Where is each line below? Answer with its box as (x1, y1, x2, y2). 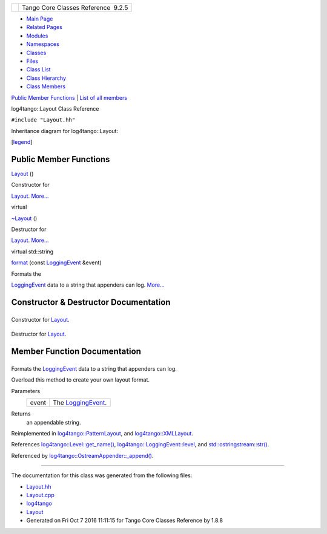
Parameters (11, 387, 41, 394)
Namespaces (26, 41, 60, 48)
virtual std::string (11, 248, 54, 255)
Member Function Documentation (11, 347, 142, 356)
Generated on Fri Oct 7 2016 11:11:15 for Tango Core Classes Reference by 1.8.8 (26, 517, 223, 524)
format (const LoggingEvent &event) (11, 259, 102, 266)
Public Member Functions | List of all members (11, 94, 127, 101)
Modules (26, 32, 48, 39)
